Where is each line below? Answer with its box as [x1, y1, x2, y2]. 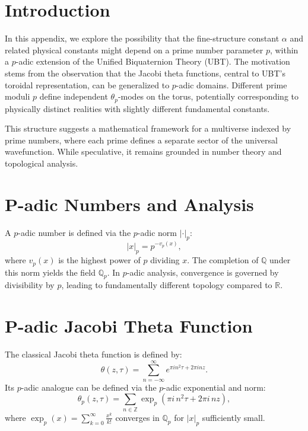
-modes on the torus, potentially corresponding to [118, 90, 299, 103]
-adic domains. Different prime [176, 78, 287, 91]
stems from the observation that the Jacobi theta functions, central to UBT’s [5, 66, 285, 79]
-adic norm [137, 226, 177, 238]
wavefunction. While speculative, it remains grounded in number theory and [5, 145, 282, 158]
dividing [150, 254, 180, 266]
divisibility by [5, 279, 55, 291]
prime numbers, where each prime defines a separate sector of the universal [5, 133, 278, 146]
